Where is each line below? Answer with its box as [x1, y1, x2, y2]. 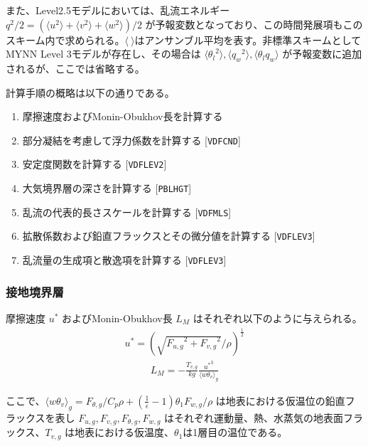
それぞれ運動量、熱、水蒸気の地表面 [174, 410, 344, 425]
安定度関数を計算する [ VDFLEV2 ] [22, 156, 167, 171]
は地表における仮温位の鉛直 [215, 393, 345, 408]
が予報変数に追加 [282, 46, 362, 61]
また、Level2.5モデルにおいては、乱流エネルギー [6, 3, 230, 17]
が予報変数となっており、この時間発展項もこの [145, 16, 363, 31]
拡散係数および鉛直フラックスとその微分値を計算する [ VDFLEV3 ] [22, 228, 315, 243]
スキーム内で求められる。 [6, 32, 125, 47]
